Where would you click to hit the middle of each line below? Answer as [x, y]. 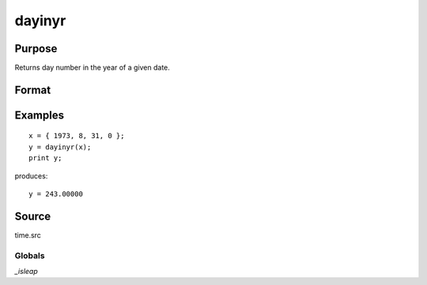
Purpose [36, 49]
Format [33, 90]
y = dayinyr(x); [60, 147]
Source [33, 216]
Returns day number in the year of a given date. [92, 68]
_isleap [26, 272]
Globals [30, 255]
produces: [31, 176]
